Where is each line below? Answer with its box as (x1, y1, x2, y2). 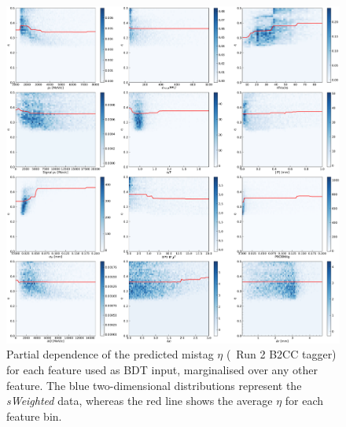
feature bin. (6, 407, 62, 424)
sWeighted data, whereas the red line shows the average (6, 392, 273, 409)
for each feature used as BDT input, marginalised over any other (6, 361, 318, 377)
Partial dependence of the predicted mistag (6, 346, 214, 362)
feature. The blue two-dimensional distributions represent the (6, 377, 302, 393)
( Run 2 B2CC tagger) (226, 346, 337, 362)
